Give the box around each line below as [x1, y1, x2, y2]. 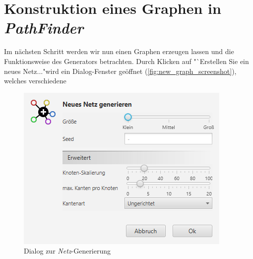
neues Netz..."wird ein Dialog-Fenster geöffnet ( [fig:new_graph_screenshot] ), [4, 65, 237, 76]
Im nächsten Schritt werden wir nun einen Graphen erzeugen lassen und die [4, 46, 234, 57]
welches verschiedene [4, 75, 66, 86]
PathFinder [4, 17, 83, 38]
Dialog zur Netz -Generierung [24, 246, 111, 256]
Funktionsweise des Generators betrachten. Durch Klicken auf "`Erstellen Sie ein [4, 56, 249, 66]
